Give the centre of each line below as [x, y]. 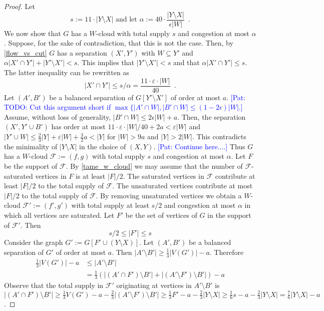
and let [126, 20]
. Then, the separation [212, 116]
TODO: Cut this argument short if [58, 107]
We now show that [33, 33]
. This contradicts [219, 136]
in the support [229, 215]
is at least [91, 176]
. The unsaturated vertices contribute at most [183, 186]
